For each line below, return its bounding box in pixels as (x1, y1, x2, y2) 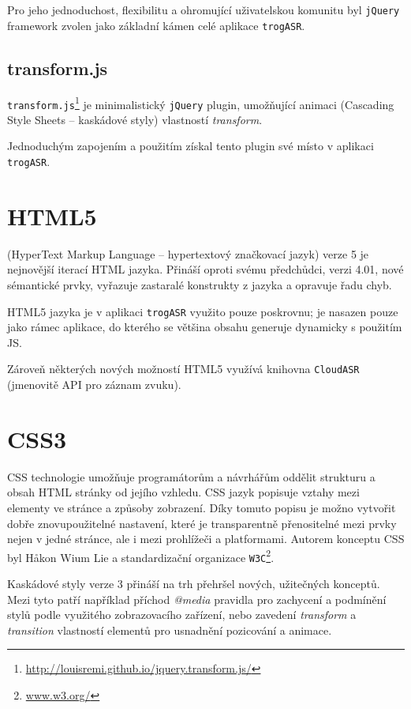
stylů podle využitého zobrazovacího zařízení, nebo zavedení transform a (7, 606, 357, 623)
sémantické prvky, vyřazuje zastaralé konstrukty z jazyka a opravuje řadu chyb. (7, 276, 392, 292)
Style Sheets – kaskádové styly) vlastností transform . (7, 111, 263, 127)
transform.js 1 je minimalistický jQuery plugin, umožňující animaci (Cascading (7, 93, 394, 112)
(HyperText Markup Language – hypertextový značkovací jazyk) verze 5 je (7, 245, 369, 262)
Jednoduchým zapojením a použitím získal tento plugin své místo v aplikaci (7, 138, 374, 154)
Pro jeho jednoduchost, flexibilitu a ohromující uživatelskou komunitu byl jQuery (7, 2, 400, 17)
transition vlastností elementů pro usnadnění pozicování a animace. (7, 621, 332, 638)
